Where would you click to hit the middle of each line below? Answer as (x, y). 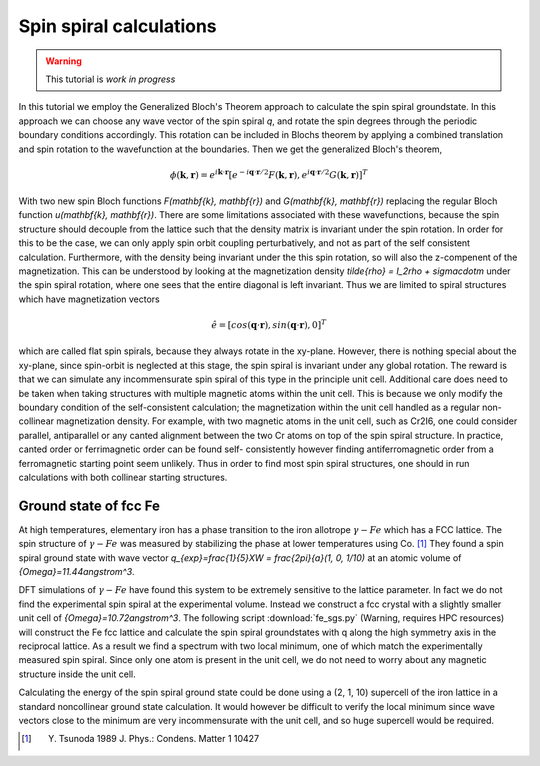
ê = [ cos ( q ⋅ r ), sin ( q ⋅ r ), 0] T (269, 324)
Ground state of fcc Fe (89, 505)
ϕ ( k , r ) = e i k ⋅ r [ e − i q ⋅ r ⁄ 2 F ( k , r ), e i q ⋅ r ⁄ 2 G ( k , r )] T (269, 173)
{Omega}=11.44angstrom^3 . (76, 571)
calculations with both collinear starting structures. (123, 477)
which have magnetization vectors (89, 299)
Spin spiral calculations (117, 26)
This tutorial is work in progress (110, 79)
